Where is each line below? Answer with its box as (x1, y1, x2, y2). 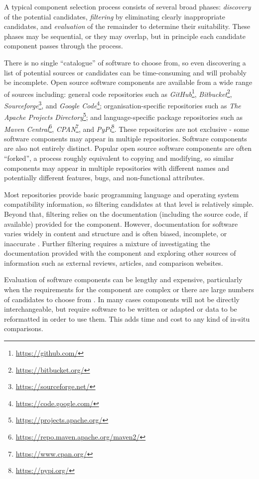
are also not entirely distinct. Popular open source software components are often (4, 143, 252, 153)
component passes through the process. (4, 40, 123, 51)
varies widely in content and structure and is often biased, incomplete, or (4, 228, 227, 239)
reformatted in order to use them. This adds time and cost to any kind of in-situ (4, 313, 250, 324)
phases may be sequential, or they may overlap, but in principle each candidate (4, 30, 246, 41)
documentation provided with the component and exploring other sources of (4, 248, 236, 258)
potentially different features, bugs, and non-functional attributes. (4, 172, 205, 183)
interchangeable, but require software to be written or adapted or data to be (4, 304, 237, 314)
